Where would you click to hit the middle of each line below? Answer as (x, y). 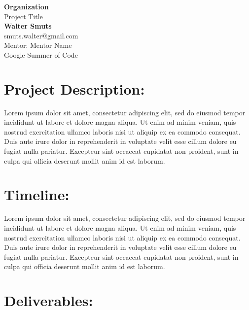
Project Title (23, 16)
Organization (26, 6)
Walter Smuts (28, 26)
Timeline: (37, 194)
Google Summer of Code (41, 54)
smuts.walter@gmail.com (41, 35)
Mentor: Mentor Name (38, 45)
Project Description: (74, 88)
